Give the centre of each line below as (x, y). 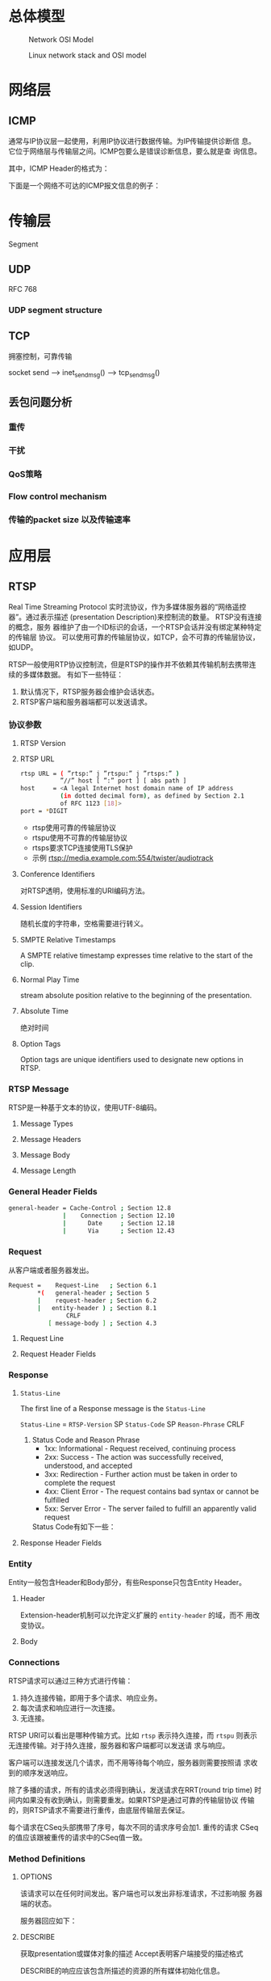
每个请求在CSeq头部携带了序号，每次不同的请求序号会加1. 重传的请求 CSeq (133, 1827)
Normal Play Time (50, 980)
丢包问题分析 (40, 402)
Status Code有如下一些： (74, 1526)
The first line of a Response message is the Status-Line (113, 1408)
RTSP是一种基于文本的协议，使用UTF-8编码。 (85, 1107)
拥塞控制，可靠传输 (40, 356)
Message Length (48, 1171)
